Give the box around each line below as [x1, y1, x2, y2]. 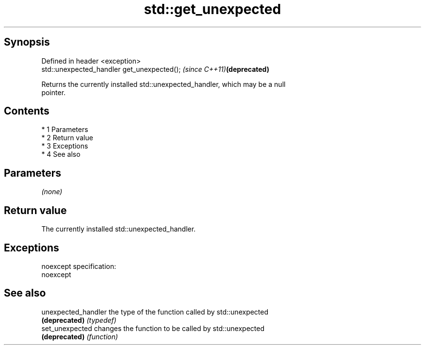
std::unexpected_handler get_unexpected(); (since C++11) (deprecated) [41, 65, 269, 73]
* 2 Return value [41, 133, 93, 142]
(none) [41, 187, 63, 196]
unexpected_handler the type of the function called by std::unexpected [41, 307, 269, 316]
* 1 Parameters [41, 125, 88, 134]
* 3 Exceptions [41, 142, 88, 150]
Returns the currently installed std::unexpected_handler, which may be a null [41, 80, 286, 88]
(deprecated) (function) [41, 332, 118, 341]
